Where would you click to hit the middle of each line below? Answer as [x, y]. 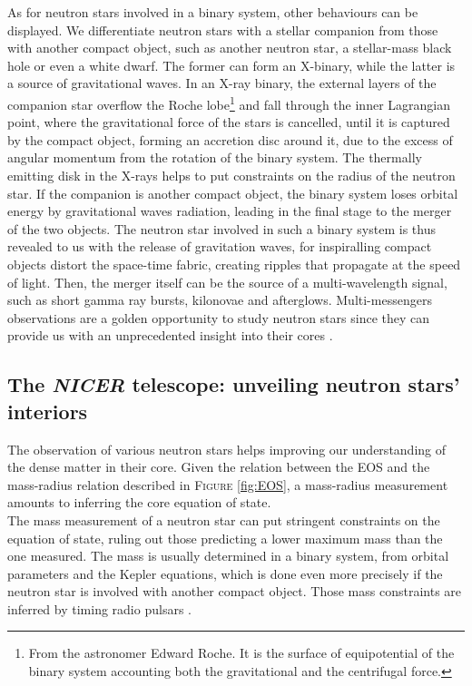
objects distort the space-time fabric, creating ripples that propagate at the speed [234, 264]
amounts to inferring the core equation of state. [139, 502]
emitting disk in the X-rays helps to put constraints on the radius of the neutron [231, 175]
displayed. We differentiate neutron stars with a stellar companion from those [223, 29]
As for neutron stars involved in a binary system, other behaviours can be [213, 12]
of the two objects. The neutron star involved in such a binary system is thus [221, 228]
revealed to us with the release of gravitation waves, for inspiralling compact [220, 246]
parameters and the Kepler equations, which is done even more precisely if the [225, 573]
